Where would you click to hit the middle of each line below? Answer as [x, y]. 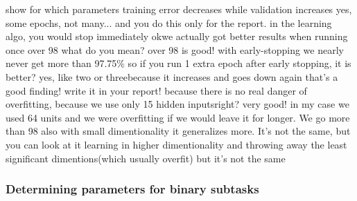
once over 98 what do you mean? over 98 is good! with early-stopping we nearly [175, 49]
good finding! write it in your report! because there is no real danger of [156, 90]
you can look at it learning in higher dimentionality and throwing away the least [176, 144]
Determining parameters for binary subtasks [132, 189]
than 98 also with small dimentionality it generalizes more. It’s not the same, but [178, 131]
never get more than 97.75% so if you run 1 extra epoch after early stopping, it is [178, 63]
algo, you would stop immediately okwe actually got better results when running [177, 36]
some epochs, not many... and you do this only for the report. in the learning [169, 22]
